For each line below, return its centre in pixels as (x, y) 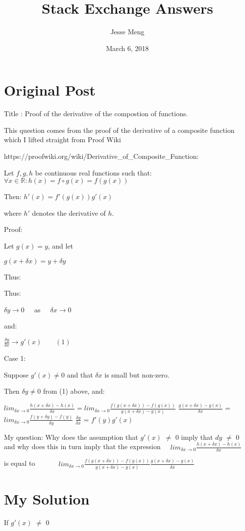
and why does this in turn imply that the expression (82, 446)
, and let (61, 246)
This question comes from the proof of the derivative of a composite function (119, 130)
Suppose (16, 374)
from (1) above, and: (74, 391)
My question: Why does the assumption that (71, 437)
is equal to (20, 463)
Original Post (50, 90)
